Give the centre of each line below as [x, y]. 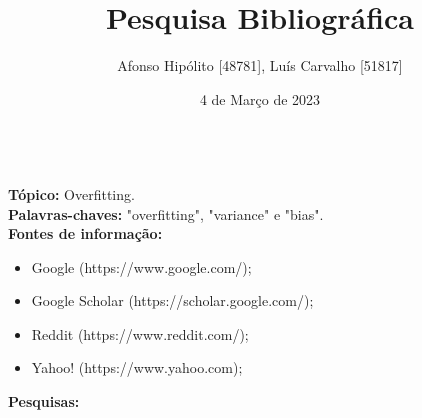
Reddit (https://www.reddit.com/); [140, 333]
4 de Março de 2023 [260, 98]
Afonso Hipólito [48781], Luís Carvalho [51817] [260, 65]
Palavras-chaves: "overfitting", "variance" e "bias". [166, 213]
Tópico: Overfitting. [71, 193]
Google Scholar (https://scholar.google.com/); [172, 300]
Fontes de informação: [85, 233]
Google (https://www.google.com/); [141, 266]
